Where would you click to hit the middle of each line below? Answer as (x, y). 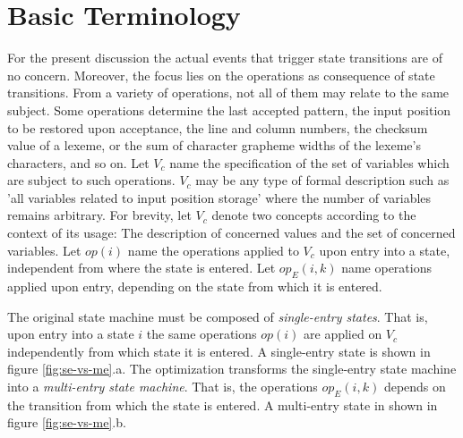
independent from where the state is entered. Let (141, 268)
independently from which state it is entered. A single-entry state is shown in (219, 351)
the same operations (201, 334)
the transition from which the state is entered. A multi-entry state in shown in (223, 404)
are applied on (343, 334)
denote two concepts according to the (314, 215)
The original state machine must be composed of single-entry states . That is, (218, 316)
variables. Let (44, 250)
